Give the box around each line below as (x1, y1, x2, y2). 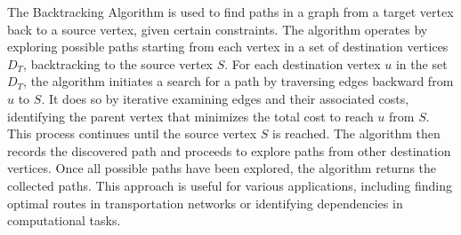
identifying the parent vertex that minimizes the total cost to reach (7, 106, 374, 125)
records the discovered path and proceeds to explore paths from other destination (7, 141, 451, 160)
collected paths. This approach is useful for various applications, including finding (7, 176, 452, 194)
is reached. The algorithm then (272, 124, 441, 143)
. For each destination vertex (224, 54, 381, 73)
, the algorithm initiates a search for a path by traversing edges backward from (23, 72, 454, 90)
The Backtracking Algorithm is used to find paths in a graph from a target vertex (7, 3, 454, 20)
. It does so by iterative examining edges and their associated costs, (41, 89, 409, 107)
